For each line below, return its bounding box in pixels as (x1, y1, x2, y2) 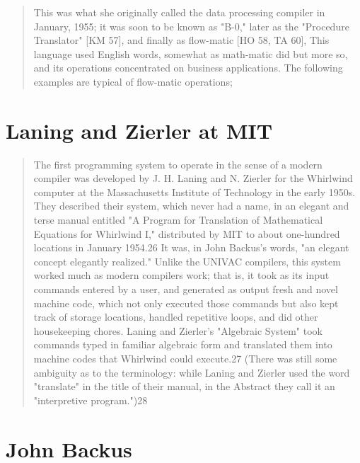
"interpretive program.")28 (33, 392, 148, 407)
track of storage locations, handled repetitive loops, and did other (33, 309, 318, 324)
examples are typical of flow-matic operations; (33, 74, 233, 88)
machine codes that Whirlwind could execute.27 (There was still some (33, 351, 337, 365)
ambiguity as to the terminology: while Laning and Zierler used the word (33, 365, 350, 379)
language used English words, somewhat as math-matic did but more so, (33, 46, 348, 61)
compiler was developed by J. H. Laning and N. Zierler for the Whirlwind (33, 171, 353, 185)
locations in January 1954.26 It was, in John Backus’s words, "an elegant (33, 240, 349, 255)
